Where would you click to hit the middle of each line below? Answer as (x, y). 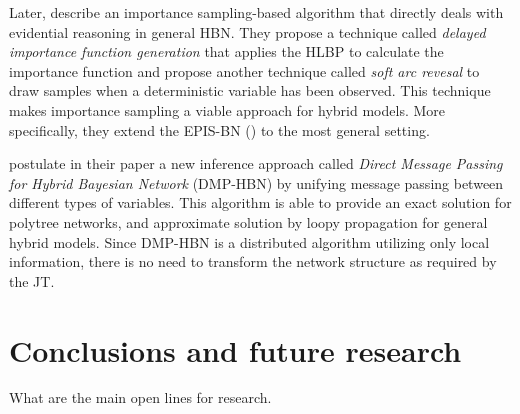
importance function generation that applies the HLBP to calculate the (226, 51)
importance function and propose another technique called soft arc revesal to (244, 70)
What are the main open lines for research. (140, 397)
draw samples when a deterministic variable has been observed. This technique (250, 90)
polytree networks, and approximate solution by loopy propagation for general (248, 221)
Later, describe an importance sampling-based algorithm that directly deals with (256, 12)
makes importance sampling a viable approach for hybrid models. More (227, 109)
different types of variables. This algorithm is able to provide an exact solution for (260, 202)
